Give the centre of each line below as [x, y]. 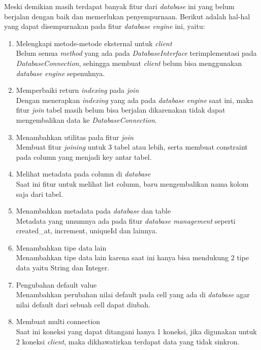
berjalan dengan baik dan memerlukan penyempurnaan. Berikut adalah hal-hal [127, 16]
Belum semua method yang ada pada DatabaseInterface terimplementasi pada [136, 53]
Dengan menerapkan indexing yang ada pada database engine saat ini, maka [135, 100]
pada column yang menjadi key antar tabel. [84, 156]
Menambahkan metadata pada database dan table [93, 211]
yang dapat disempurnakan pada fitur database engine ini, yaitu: [105, 26]
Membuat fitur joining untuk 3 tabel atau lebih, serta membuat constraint [132, 147]
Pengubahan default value [56, 284]
